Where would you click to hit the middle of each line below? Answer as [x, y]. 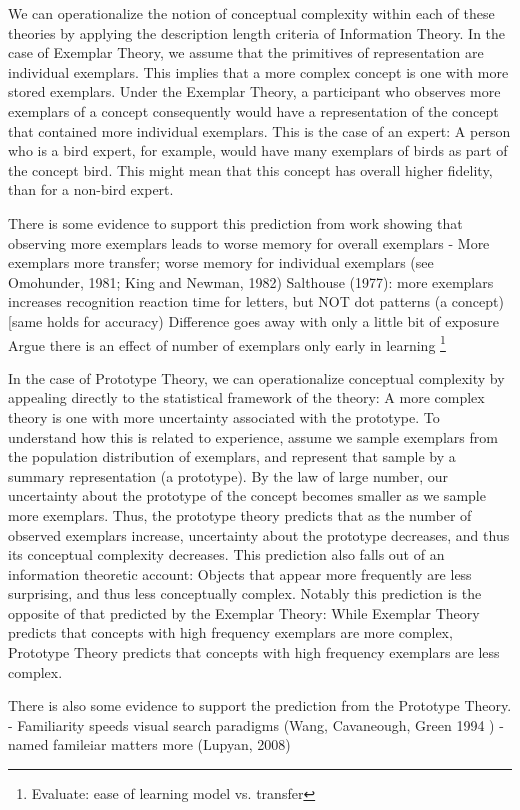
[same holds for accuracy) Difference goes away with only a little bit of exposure [254, 320]
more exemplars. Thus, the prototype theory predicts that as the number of [240, 514]
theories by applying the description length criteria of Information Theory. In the [257, 32]
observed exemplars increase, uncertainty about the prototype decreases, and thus [259, 534]
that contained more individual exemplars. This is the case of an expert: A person [259, 130]
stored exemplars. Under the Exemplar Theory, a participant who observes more [254, 91]
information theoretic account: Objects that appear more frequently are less [240, 573]
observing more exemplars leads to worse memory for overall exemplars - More [249, 242]
